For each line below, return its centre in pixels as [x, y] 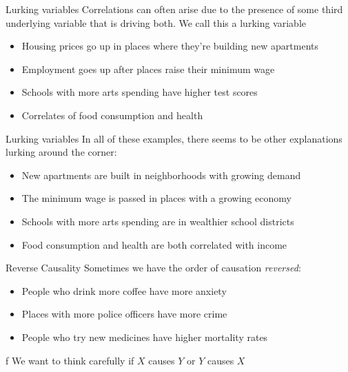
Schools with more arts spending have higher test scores [140, 92]
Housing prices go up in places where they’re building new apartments [170, 46]
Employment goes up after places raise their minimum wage [148, 69]
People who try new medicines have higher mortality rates [145, 337]
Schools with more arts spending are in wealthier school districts [158, 221]
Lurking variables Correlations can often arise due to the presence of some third [174, 9]
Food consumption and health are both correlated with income [154, 244]
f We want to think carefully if [70, 360]
